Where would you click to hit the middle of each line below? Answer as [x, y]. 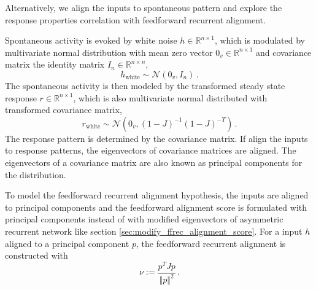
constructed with [37, 255]
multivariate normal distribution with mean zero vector [109, 52]
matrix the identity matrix [55, 64]
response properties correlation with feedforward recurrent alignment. [135, 19]
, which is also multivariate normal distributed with [170, 97]
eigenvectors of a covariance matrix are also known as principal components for [154, 162]
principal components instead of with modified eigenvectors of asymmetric [144, 219]
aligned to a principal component [67, 243]
